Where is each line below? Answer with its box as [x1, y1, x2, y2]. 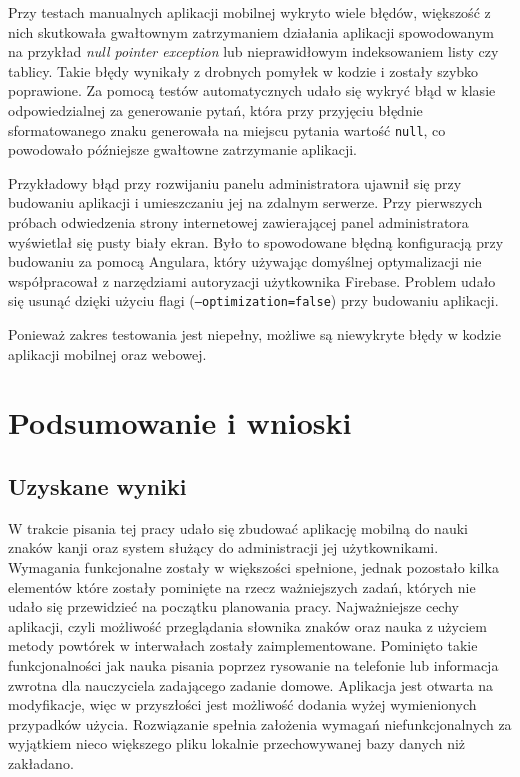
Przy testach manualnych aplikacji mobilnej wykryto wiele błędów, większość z [8, 2, 491, 22]
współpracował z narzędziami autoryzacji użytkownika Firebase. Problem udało [8, 270, 496, 291]
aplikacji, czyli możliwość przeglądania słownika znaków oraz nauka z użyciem [8, 615, 487, 636]
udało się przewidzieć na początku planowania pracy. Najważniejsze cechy [8, 596, 459, 617]
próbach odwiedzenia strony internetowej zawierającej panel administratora [8, 212, 469, 232]
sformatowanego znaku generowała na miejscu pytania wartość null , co [8, 119, 446, 140]
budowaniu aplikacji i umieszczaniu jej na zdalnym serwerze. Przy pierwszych [8, 192, 483, 213]
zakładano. [8, 752, 74, 773]
